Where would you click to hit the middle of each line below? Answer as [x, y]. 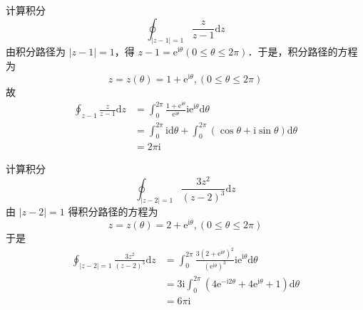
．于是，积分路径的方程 [303, 52]
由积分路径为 [36, 52]
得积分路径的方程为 [113, 212]
